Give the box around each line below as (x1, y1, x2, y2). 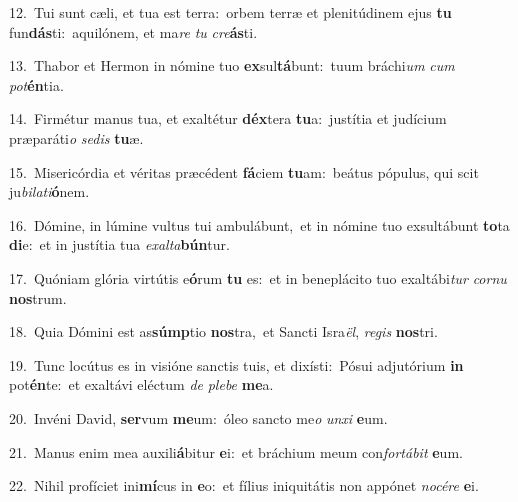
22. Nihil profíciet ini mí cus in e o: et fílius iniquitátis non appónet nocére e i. (9, 475, 479, 496)
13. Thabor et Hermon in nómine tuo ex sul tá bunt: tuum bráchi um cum (9, 55, 455, 76)
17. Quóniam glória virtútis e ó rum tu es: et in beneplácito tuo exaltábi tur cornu (9, 267, 507, 288)
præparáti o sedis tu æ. (9, 127, 144, 148)
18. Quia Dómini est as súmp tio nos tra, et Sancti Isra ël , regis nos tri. (9, 321, 438, 342)
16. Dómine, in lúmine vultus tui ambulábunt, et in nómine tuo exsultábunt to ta (9, 214, 510, 235)
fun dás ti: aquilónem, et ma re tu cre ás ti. (9, 21, 258, 42)
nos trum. (9, 287, 67, 308)
